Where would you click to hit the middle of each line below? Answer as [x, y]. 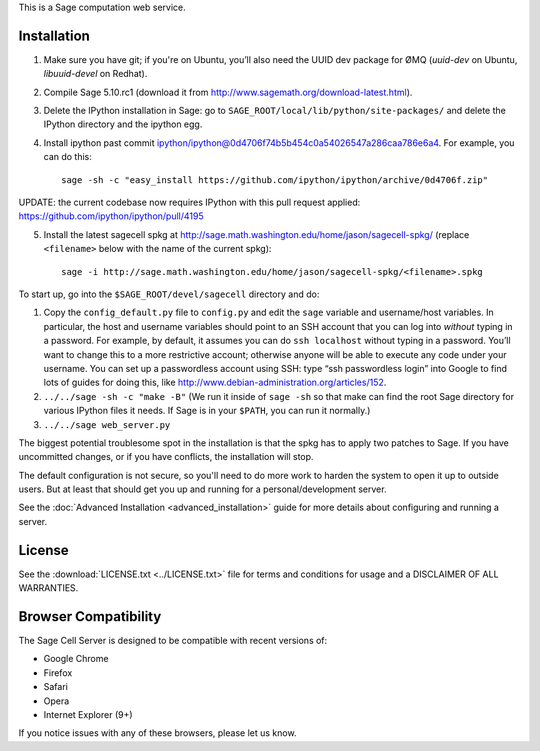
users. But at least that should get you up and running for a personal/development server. [202, 489]
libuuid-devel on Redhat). [95, 74]
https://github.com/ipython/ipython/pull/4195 [111, 216]
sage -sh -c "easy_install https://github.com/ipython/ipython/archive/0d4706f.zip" [275, 179]
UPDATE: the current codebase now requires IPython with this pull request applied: [189, 202]
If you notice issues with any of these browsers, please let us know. [157, 733]
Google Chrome [76, 659]
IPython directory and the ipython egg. [123, 124]
